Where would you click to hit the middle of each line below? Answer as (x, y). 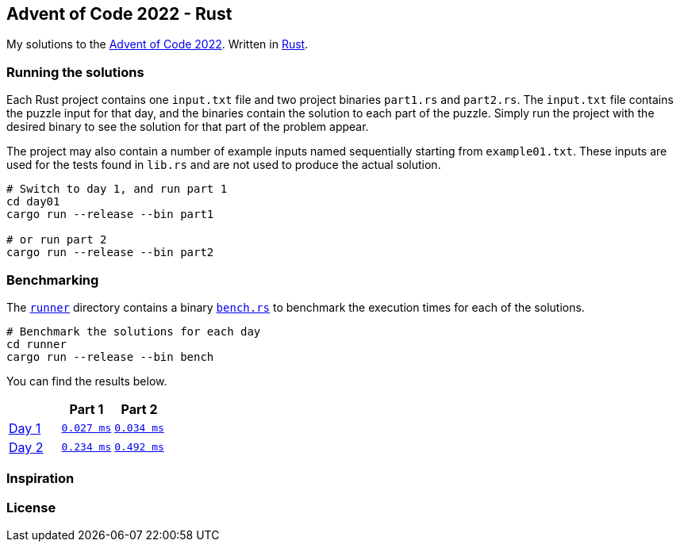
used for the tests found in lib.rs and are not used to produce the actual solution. (224, 165)
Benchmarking (53, 280)
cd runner (36, 344)
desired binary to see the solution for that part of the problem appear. (188, 127)
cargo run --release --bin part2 (110, 253)
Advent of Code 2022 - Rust (119, 14)
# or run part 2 (57, 240)
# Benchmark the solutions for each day (134, 331)
